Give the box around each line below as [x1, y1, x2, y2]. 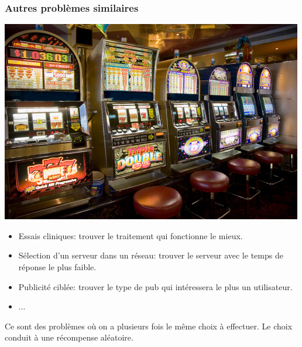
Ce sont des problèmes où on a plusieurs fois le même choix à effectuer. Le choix [5, 319, 293, 332]
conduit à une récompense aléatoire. [5, 331, 133, 343]
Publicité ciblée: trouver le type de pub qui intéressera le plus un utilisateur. [18, 280, 293, 292]
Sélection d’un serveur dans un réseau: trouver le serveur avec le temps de [18, 249, 283, 261]
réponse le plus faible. [18, 261, 97, 273]
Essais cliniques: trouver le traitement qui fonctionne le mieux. [18, 229, 243, 241]
